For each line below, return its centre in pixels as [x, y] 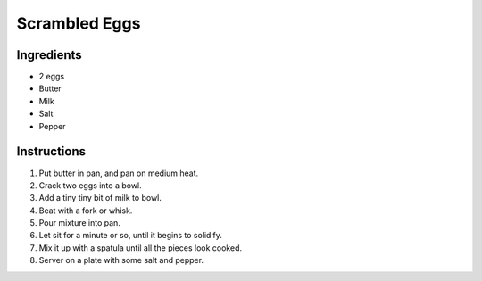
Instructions [51, 152]
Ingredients [49, 55]
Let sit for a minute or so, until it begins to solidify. [131, 236]
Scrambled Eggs [79, 23]
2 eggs [52, 77]
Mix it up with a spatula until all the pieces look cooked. [141, 248]
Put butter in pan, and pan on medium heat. [119, 173]
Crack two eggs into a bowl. [90, 185]
